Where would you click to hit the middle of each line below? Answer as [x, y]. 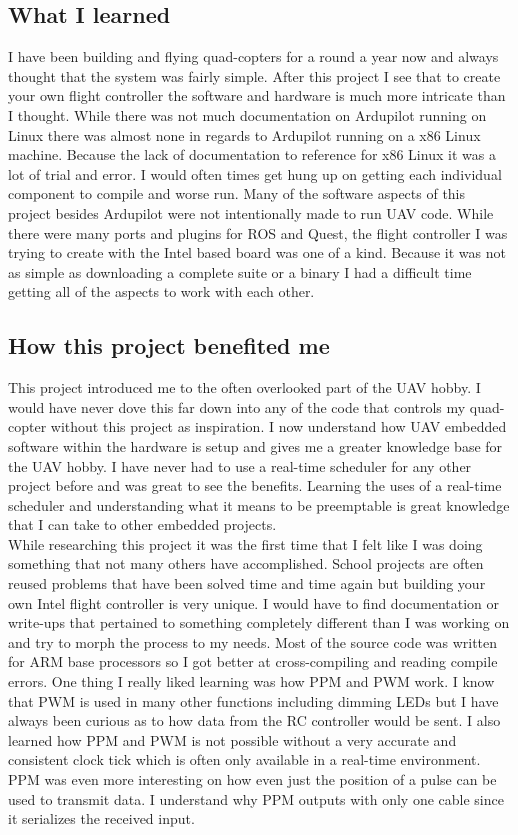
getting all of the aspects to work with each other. [161, 291]
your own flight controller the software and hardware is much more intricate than [257, 95]
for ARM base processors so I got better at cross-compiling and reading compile [253, 661]
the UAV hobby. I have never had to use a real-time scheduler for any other [240, 465]
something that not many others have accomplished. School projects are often [246, 563]
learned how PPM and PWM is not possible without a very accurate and [232, 739]
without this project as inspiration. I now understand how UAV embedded [278, 426]
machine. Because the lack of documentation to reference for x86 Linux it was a [252, 154]
